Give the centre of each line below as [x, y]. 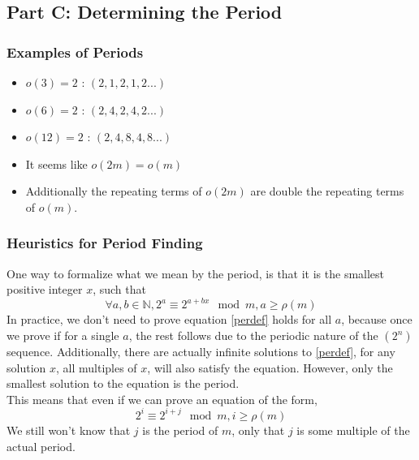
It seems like [56, 163]
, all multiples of [97, 367]
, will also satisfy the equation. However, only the [270, 367]
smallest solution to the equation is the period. [123, 383]
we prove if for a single [63, 335]
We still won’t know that [69, 430]
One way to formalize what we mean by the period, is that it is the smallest [196, 273]
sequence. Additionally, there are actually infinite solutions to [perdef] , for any [201, 352]
